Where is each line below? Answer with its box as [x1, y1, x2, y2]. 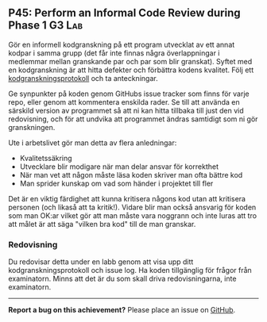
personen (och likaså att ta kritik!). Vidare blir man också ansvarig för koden [8, 202, 257, 212]
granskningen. [8, 122, 56, 132]
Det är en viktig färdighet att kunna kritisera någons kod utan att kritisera [8, 194, 246, 203]
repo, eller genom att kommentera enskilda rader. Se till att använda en [8, 97, 240, 106]
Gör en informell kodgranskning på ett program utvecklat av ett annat [8, 40, 235, 49]
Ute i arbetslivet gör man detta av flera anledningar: [8, 138, 177, 148]
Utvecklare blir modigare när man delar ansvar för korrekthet [19, 162, 219, 171]
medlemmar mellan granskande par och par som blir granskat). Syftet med [8, 56, 253, 66]
